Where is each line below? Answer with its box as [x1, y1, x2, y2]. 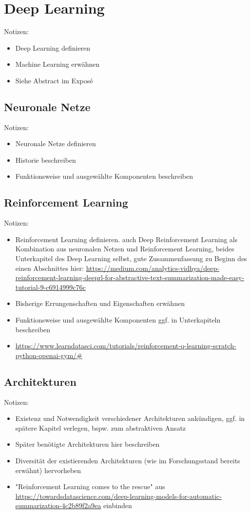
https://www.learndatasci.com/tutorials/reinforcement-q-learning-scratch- [15, 341, 236, 351]
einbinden [103, 500, 132, 511]
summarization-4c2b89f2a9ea [15, 500, 101, 511]
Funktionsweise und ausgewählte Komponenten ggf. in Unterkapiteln [15, 315, 221, 325]
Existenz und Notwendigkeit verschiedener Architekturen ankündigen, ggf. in [15, 413, 245, 423]
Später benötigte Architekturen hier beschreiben [15, 439, 160, 449]
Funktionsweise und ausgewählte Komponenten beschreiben [15, 171, 193, 181]
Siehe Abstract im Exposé [15, 75, 93, 85]
